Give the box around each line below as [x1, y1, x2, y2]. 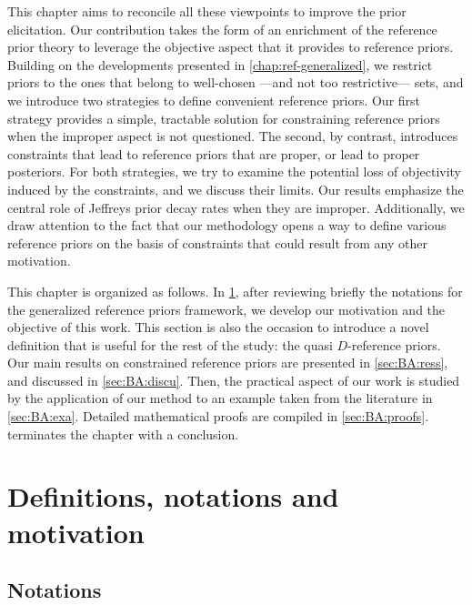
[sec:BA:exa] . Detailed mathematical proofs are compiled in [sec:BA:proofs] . [7, 407, 429, 426]
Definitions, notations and [7, 478, 339, 515]
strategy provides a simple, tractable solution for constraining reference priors [7, 108, 440, 127]
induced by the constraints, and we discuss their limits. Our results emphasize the [7, 179, 464, 198]
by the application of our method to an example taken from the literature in [7, 388, 433, 408]
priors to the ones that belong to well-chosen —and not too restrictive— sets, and [7, 73, 464, 92]
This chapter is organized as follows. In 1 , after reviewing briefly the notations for [7, 281, 463, 300]
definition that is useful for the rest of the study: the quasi [7, 335, 333, 354]
